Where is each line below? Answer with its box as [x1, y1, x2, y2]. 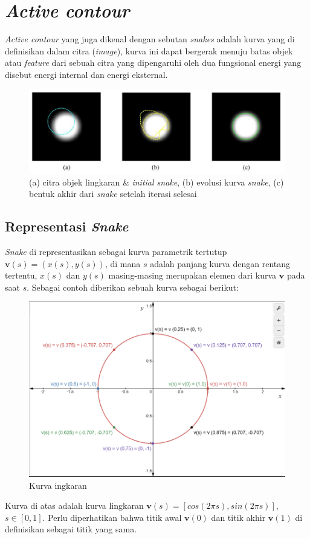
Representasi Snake [5, 217, 129, 236]
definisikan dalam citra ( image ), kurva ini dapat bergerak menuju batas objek [5, 44, 293, 57]
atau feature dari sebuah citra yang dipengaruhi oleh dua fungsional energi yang [5, 56, 302, 69]
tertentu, [5, 269, 37, 282]
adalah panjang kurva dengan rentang [150, 257, 291, 269]
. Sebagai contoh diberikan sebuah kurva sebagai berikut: [27, 280, 239, 293]
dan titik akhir [211, 511, 266, 523]
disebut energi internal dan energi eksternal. [5, 68, 168, 80]
